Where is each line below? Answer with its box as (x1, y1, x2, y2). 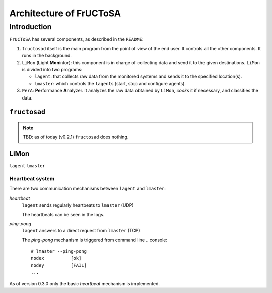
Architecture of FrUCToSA (9, 8, 121, 19)
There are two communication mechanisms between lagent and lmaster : (9, 186, 166, 192)
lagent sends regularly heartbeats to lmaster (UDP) (22, 202, 134, 208)
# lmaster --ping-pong (31, 249, 87, 254)
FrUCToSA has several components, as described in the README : (9, 36, 144, 42)
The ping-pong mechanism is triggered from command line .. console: (22, 237, 168, 243)
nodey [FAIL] (31, 262, 87, 268)
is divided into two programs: (22, 66, 83, 72)
